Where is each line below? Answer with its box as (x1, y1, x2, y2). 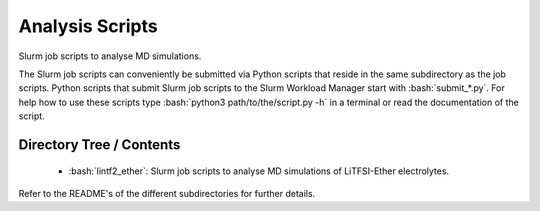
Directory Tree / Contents (18, 136, 181, 153)
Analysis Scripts (18, 15, 159, 37)
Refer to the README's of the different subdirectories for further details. (18, 187, 316, 199)
